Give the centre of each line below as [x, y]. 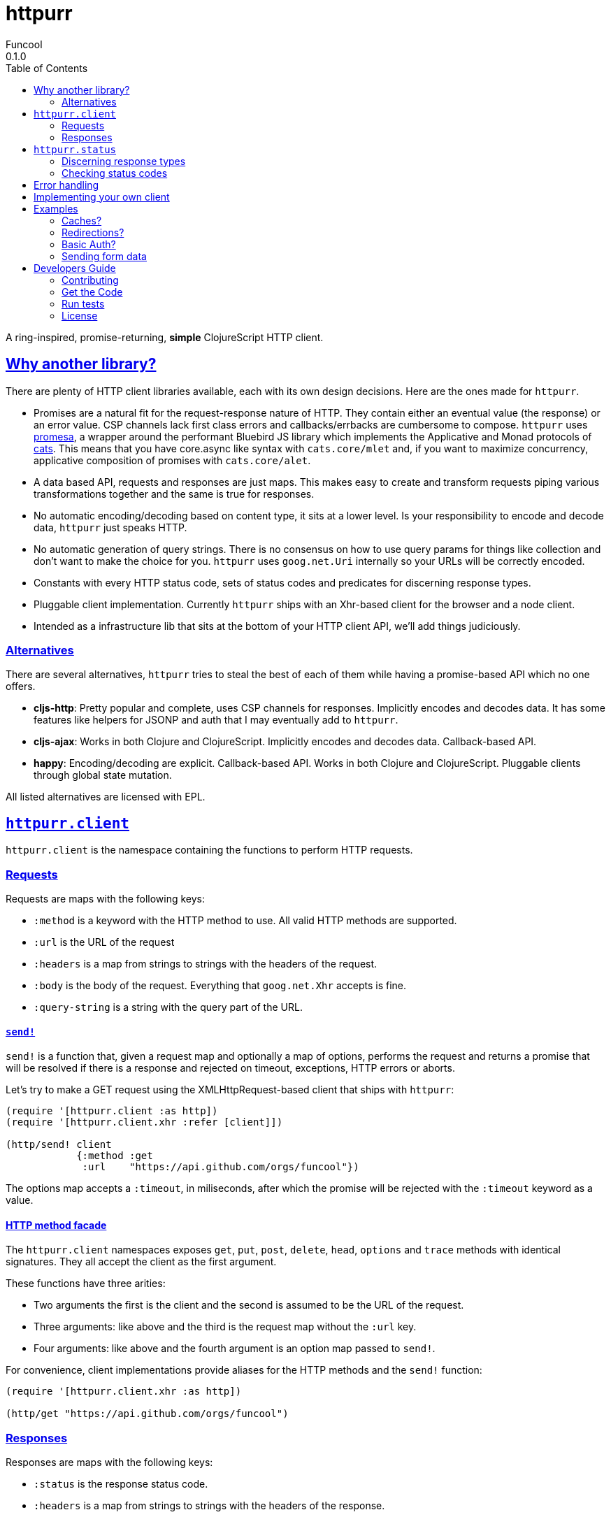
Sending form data [104, 256]
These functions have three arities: [86, 1284]
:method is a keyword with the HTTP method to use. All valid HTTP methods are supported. [245, 920]
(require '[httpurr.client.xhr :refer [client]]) [144, 1122]
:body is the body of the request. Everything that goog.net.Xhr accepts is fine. [220, 985]
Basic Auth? [89, 244]
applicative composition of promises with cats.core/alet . [172, 460]
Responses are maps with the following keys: [109, 1462]
